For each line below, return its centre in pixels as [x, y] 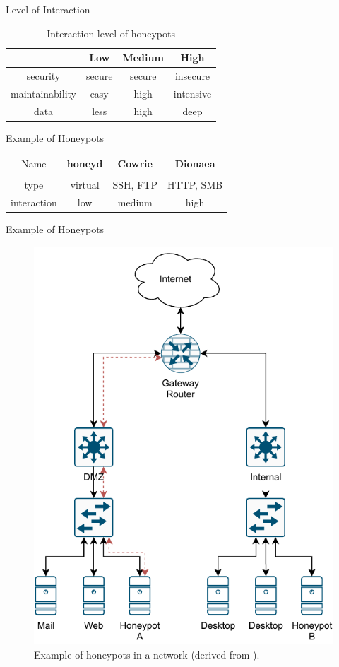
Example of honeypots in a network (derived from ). [147, 654]
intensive [192, 93]
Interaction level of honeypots [111, 33]
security [43, 76]
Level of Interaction [48, 9]
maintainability [43, 93]
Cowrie [135, 164]
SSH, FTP [135, 185]
